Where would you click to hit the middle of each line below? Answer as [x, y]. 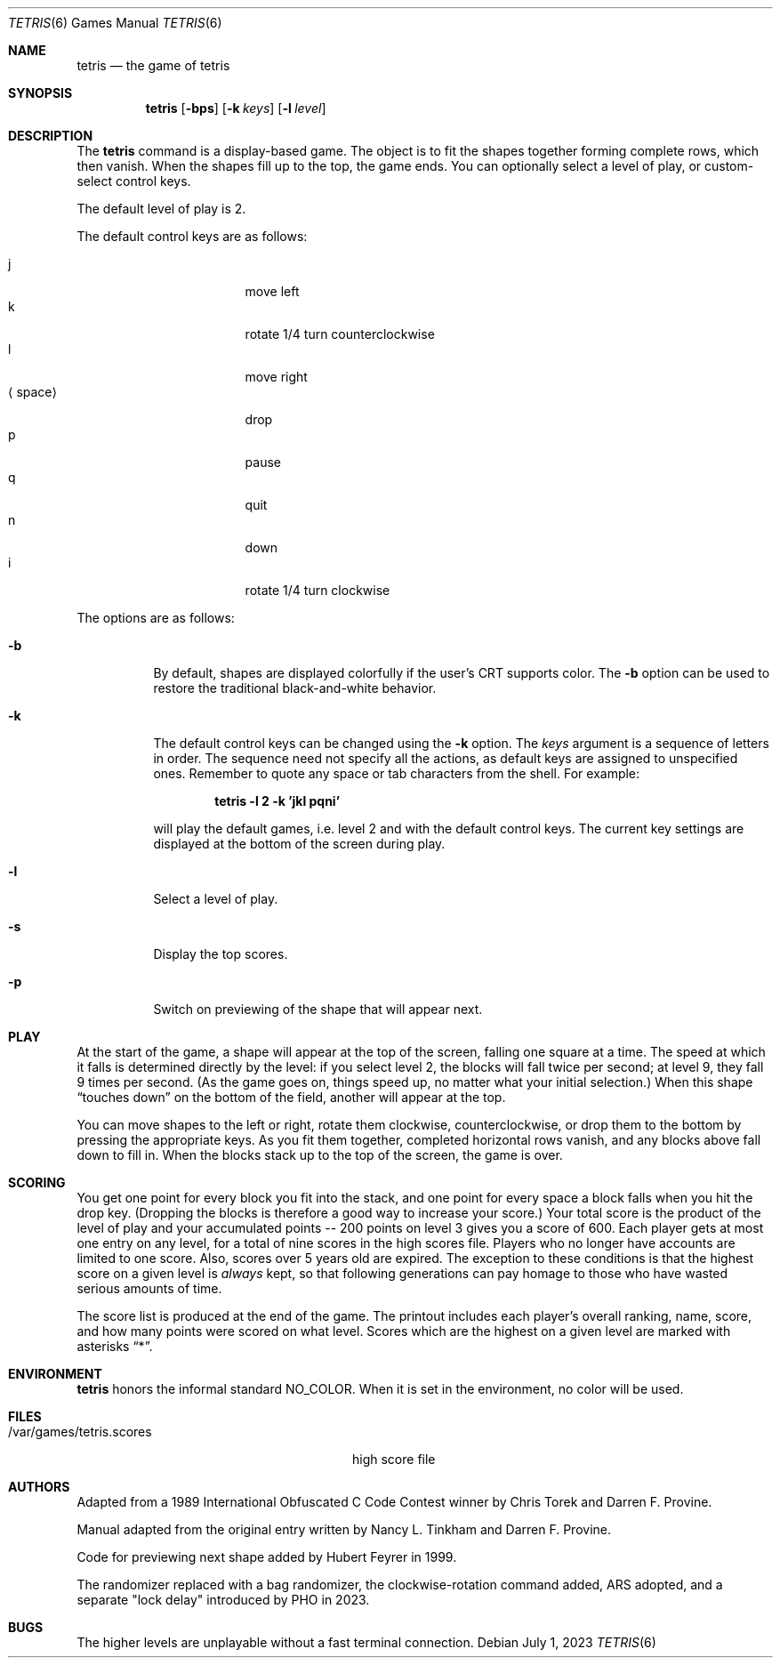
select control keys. [134, 181]
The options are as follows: [156, 618]
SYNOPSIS [40, 93]
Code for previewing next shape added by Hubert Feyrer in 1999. [267, 1557]
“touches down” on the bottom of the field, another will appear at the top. [291, 1097]
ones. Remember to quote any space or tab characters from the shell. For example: [397, 773]
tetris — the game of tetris [153, 65]
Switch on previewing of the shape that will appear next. [318, 1009]
